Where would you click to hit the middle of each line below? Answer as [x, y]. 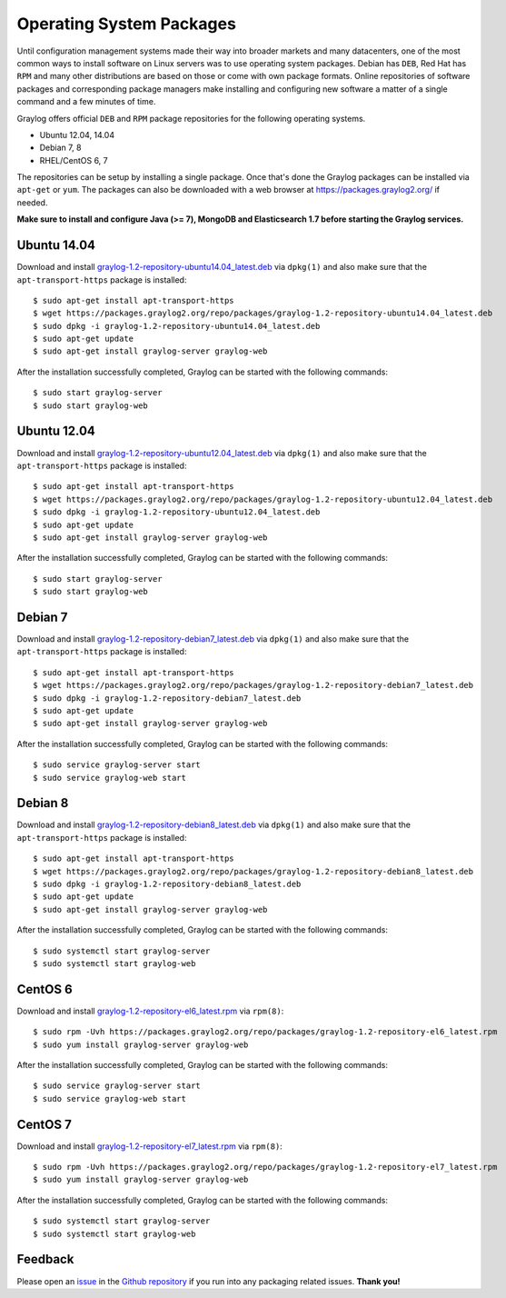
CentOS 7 [44, 1124]
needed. [32, 202]
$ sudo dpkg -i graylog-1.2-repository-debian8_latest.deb [167, 884]
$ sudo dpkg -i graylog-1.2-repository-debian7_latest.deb [167, 698]
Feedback [45, 1259]
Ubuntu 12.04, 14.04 [77, 135]
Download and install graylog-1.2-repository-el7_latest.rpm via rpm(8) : [150, 1146]
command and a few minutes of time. [86, 102]
